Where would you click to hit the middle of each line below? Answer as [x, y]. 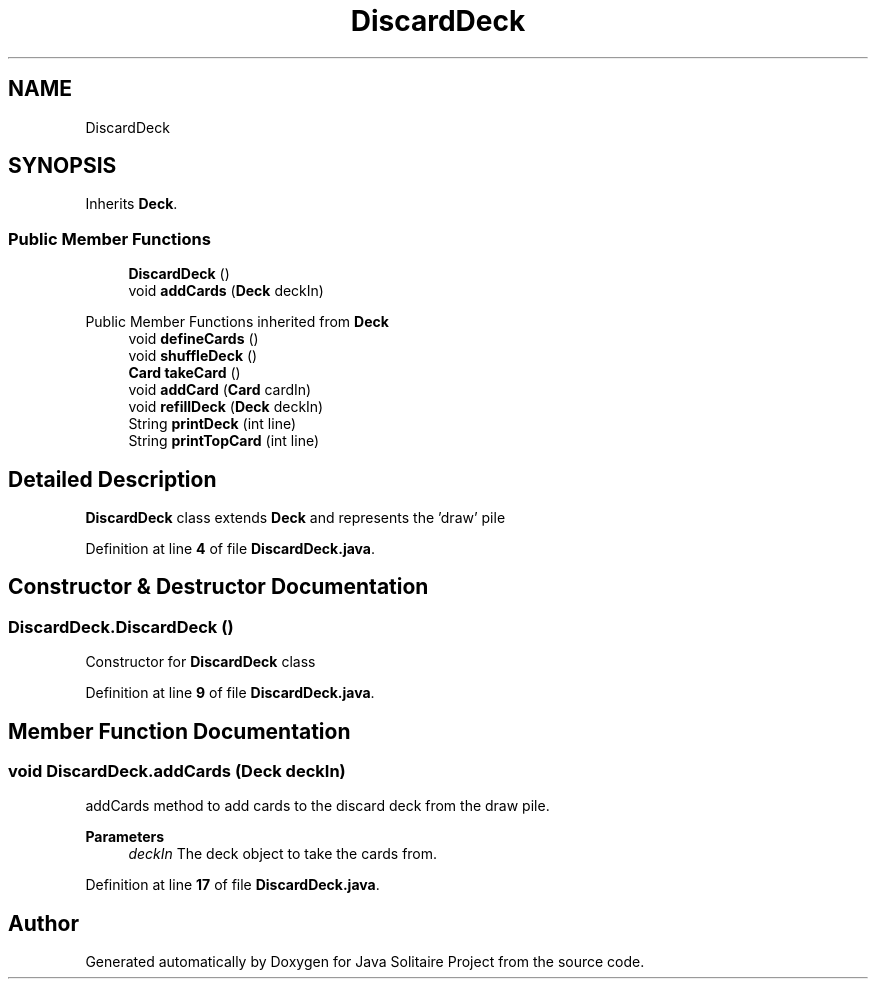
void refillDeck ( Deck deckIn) [226, 407]
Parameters [125, 837]
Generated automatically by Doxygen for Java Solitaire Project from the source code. [365, 962]
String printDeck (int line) [212, 424]
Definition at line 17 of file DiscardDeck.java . [232, 885]
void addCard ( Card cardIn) [220, 390]
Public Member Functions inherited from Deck [237, 322]
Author [43, 923]
